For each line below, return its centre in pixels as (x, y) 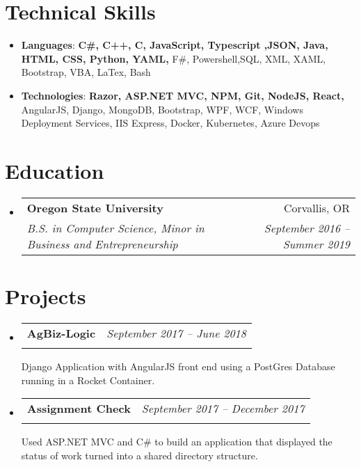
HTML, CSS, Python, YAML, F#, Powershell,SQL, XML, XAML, (174, 58)
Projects (46, 296)
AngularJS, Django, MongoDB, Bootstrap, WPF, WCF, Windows (162, 109)
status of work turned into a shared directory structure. (139, 455)
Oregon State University (95, 207)
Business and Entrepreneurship (102, 244)
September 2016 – (307, 228)
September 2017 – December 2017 (223, 409)
